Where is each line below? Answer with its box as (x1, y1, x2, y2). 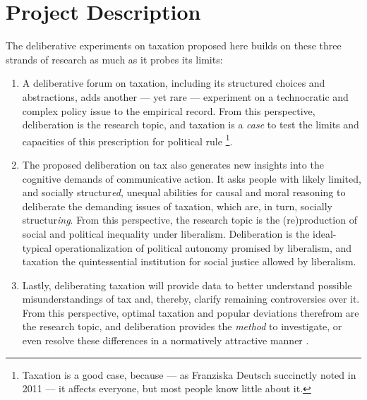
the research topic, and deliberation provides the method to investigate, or (22, 319, 342, 334)
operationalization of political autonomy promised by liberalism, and (54, 240, 352, 255)
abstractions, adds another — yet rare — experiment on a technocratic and (22, 89, 349, 104)
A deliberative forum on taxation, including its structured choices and (22, 75, 325, 90)
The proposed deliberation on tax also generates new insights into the (22, 157, 324, 171)
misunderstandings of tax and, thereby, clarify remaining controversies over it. (22, 291, 360, 306)
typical (22, 240, 52, 255)
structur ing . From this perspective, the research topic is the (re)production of (22, 212, 357, 227)
